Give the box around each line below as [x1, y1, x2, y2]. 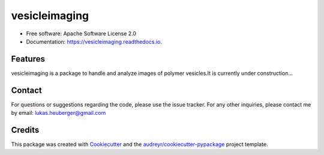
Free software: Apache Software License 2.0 [26, 30, 137, 37]
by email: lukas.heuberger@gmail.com [11, 110, 106, 117]
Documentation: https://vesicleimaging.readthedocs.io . [26, 38, 162, 45]
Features [11, 54, 45, 64]
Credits [11, 124, 40, 135]
